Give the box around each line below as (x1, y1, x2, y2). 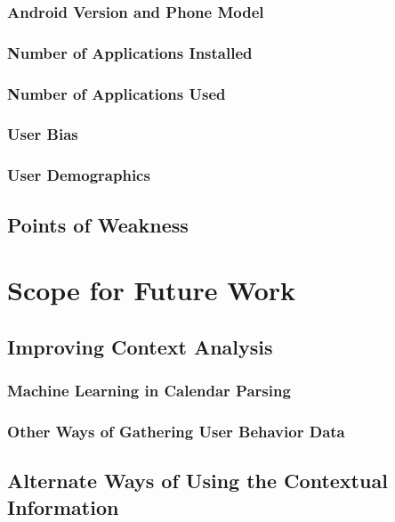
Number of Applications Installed (7, 41, 253, 63)
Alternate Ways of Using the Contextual (7, 467, 388, 494)
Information (7, 493, 119, 520)
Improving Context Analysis (7, 332, 273, 360)
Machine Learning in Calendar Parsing (7, 379, 291, 402)
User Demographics (7, 164, 150, 186)
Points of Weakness (7, 210, 189, 238)
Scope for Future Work (7, 272, 296, 308)
